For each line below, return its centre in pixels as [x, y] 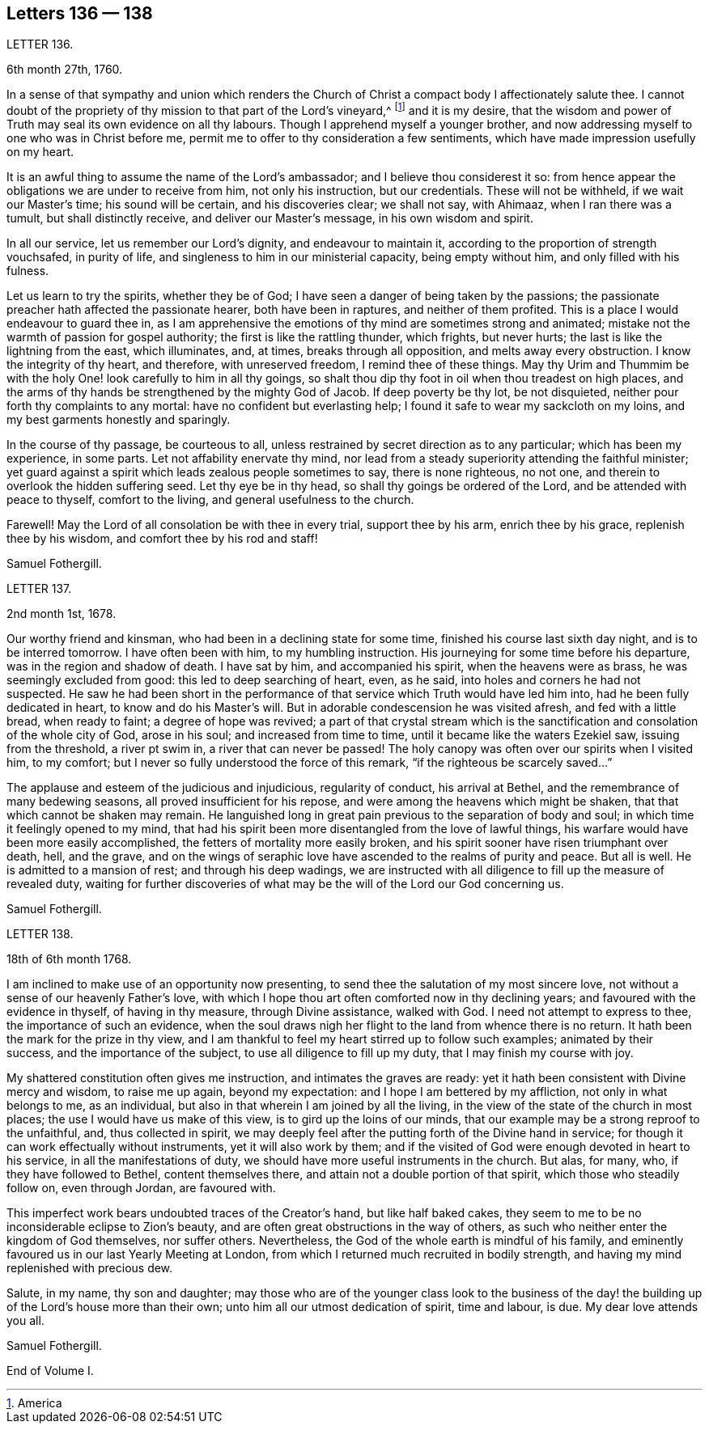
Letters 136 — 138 [80, 13]
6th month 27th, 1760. [65, 70]
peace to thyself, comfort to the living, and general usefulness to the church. [210, 500]
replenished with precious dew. [90, 1268]
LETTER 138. [40, 934]
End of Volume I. [50, 1371]
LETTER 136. [40, 44]
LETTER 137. [39, 589]
